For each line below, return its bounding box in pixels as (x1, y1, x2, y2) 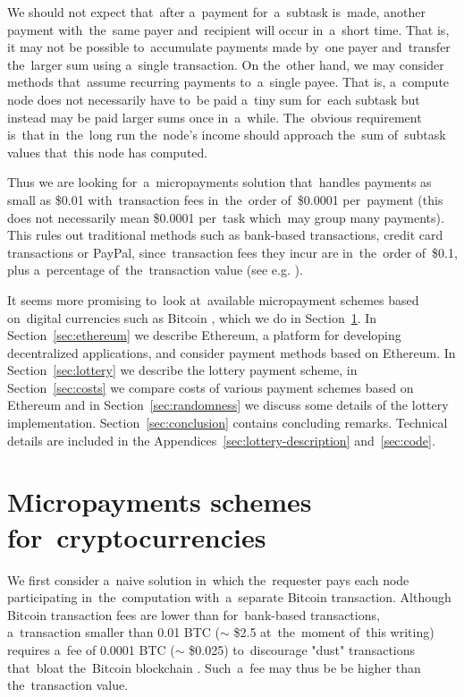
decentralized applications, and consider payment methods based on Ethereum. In (7, 343, 456, 361)
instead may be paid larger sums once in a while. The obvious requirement (7, 107, 422, 126)
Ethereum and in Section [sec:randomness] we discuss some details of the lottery (7, 395, 449, 414)
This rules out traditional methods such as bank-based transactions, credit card (7, 225, 443, 244)
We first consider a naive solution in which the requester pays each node (7, 570, 409, 589)
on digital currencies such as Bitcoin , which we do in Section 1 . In (7, 308, 377, 327)
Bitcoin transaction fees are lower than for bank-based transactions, (7, 605, 380, 624)
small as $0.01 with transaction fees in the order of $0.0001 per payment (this (7, 190, 443, 208)
